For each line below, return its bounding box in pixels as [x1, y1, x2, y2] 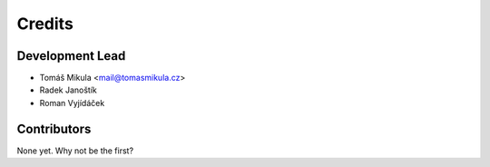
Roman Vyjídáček [39, 97, 105, 108]
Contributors [16, 121, 92, 136]
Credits [16, 14, 74, 34]
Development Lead [16, 48, 126, 64]
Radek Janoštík [39, 84, 97, 95]
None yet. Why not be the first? [16, 145, 134, 156]
